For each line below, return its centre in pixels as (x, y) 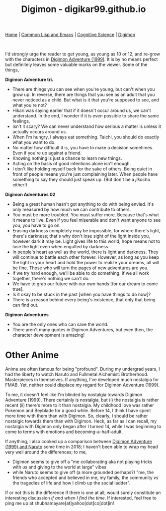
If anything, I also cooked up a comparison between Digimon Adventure (79, 442)
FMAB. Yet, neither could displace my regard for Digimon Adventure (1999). (83, 385)
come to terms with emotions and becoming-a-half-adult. (64, 432)
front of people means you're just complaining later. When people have (85, 174)
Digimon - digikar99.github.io (83, 9)
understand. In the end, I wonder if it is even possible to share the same (85, 116)
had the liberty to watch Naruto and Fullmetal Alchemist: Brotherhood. (77, 374)
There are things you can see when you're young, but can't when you (83, 89)
